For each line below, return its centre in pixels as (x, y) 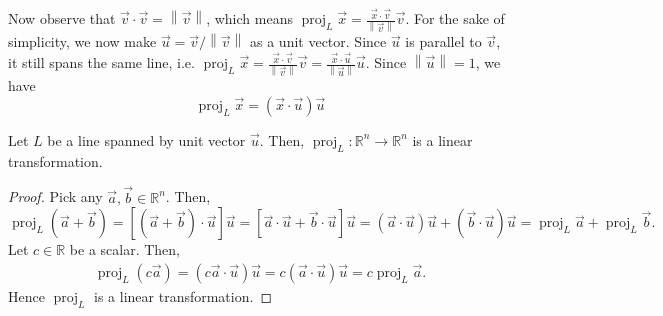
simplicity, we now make (82, 41)
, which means (249, 18)
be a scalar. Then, (125, 249)
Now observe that (62, 18)
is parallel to (443, 41)
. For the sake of (455, 18)
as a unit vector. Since (318, 41)
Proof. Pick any (55, 196)
